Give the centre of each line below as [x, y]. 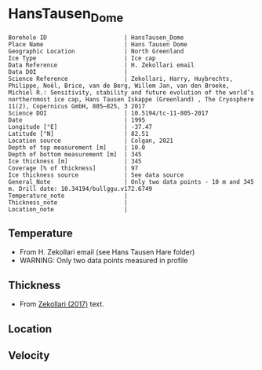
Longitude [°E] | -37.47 [80, 126]
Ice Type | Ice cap [82, 58]
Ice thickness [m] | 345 [75, 161]
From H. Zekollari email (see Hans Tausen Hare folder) [107, 252]
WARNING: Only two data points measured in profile [104, 261]
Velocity [29, 355]
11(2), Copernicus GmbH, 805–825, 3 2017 [77, 106]
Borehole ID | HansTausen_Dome [96, 37]
